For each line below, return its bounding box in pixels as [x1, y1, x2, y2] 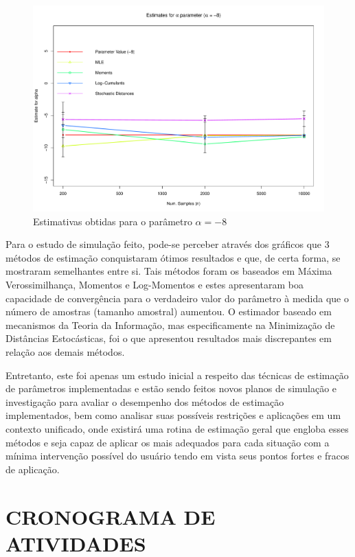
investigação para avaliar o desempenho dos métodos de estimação [5, 394, 284, 409]
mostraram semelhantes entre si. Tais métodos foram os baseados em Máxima [5, 264, 332, 278]
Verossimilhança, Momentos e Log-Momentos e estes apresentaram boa [5, 277, 304, 292]
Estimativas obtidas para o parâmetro [33, 214, 192, 228]
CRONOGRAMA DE [5, 502, 216, 530]
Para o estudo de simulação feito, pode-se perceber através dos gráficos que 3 [5, 237, 330, 251]
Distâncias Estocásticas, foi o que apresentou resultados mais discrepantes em [5, 331, 332, 345]
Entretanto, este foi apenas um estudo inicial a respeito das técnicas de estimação [5, 367, 349, 382]
